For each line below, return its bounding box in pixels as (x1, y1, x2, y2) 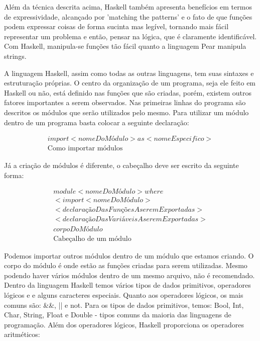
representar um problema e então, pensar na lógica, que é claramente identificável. (4, 31, 257, 41)
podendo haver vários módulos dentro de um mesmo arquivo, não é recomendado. (4, 270, 255, 280)
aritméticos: (4, 329, 40, 339)
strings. (4, 50, 27, 61)
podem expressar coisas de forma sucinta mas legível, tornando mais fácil (4, 21, 229, 32)
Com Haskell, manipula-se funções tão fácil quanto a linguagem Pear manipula (4, 41, 246, 51)
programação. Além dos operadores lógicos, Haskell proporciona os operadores (4, 319, 244, 329)
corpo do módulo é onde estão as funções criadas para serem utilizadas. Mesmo (4, 260, 247, 271)
